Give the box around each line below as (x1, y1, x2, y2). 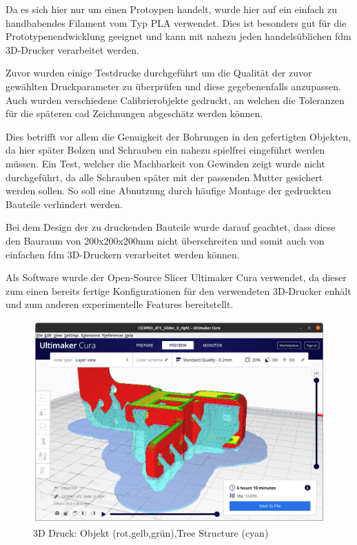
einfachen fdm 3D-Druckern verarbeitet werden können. (6, 247, 240, 261)
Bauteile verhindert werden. (6, 196, 123, 211)
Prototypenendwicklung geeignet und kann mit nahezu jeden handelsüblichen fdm (6, 29, 351, 43)
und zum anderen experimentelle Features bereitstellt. (6, 297, 234, 311)
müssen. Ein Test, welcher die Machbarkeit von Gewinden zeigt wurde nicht (6, 156, 325, 170)
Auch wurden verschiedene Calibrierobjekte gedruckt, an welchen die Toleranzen (6, 92, 345, 107)
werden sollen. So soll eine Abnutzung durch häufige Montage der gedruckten (6, 183, 331, 198)
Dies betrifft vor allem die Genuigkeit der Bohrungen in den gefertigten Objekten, (6, 129, 351, 143)
